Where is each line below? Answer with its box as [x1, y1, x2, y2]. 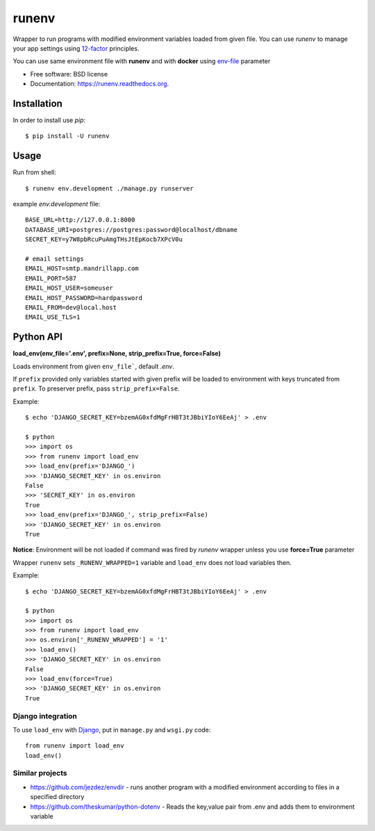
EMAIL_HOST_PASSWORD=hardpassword [25, 294, 142, 302]
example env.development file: [12, 200, 101, 208]
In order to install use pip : [12, 116, 86, 124]
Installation [12, 97, 62, 109]
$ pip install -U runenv [25, 132, 110, 140]
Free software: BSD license [30, 69, 108, 78]
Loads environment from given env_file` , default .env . [12, 362, 175, 370]
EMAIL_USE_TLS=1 [25, 313, 81, 321]
